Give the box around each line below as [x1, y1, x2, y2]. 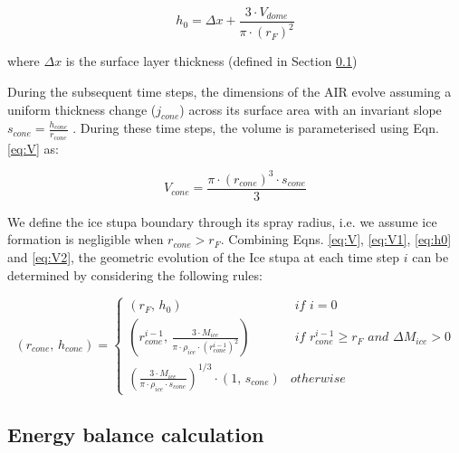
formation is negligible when [7, 230, 164, 249]
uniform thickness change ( [7, 99, 157, 118]
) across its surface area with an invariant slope [179, 99, 442, 118]
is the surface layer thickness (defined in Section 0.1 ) [65, 52, 358, 71]
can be [412, 247, 449, 266]
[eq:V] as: [7, 138, 59, 157]
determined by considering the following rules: [7, 265, 263, 284]
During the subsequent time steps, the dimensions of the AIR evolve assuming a [7, 82, 452, 100]
